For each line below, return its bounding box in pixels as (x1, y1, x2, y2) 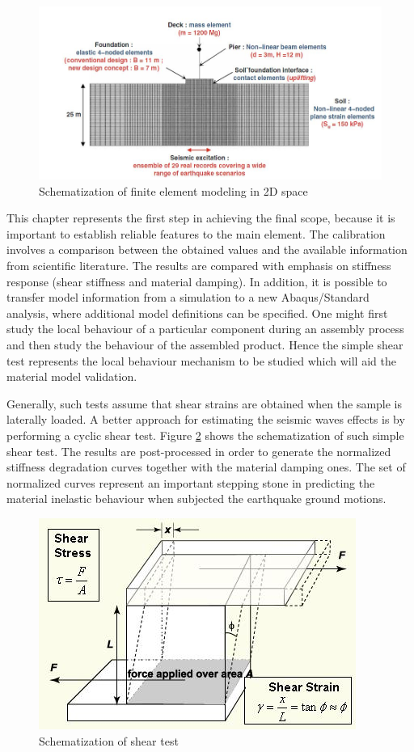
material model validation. (6, 368, 137, 385)
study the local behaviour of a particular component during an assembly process (6, 320, 404, 337)
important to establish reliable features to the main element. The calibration (6, 225, 386, 242)
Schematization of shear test (39, 732, 179, 749)
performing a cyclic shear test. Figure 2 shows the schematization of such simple (6, 426, 404, 443)
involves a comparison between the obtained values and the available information (6, 241, 408, 258)
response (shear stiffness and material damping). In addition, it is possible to (6, 272, 387, 289)
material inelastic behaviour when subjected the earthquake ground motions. (6, 490, 387, 507)
